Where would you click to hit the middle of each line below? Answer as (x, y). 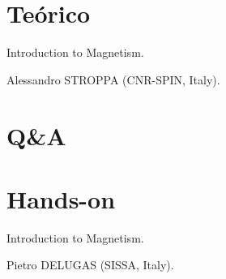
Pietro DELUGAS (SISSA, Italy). (90, 265)
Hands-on (61, 198)
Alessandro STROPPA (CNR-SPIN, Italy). (113, 79)
